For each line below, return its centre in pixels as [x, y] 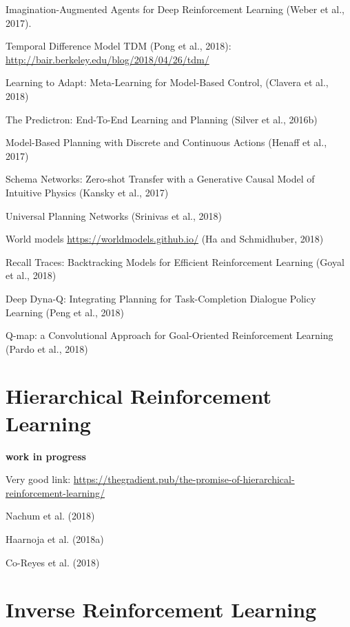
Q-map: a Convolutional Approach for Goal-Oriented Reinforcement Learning [169, 335]
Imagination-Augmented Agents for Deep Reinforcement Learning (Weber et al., [175, 9]
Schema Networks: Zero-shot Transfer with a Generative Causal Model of [160, 179]
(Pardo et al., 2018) [47, 348]
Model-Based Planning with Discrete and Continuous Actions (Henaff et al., [166, 142]
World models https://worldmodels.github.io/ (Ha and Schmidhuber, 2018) [165, 239]
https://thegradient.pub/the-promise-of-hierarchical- [184, 479]
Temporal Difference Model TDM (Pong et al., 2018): [119, 46]
